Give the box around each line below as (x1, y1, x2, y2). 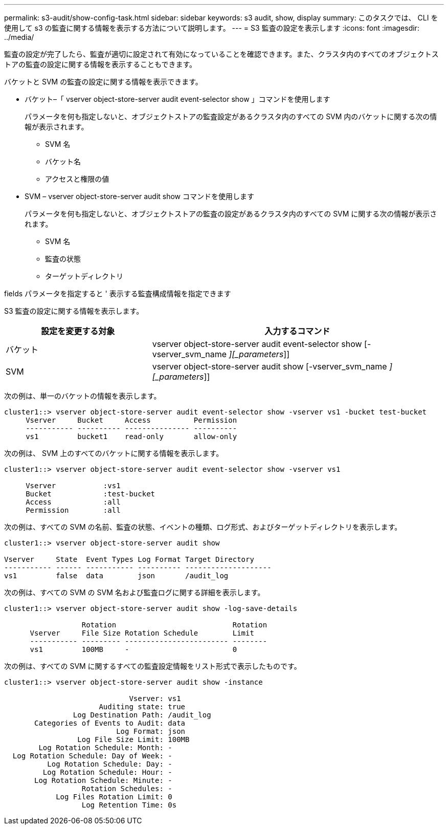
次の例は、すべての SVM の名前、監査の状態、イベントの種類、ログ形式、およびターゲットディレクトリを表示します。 (4, 522, 402, 531)
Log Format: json (116, 727, 186, 735)
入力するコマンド (264, 326, 330, 336)
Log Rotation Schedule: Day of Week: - (12, 752, 172, 760)
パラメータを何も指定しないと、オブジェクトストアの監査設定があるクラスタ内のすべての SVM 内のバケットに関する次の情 (25, 112, 437, 121)
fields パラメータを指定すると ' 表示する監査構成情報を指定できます (4, 289, 231, 298)
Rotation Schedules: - (81, 784, 172, 793)
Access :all (26, 498, 121, 506)
